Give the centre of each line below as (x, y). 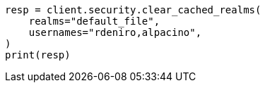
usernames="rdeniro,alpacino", (115, 32)
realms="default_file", (94, 21)
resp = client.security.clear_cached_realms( (133, 10)
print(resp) (38, 55)
